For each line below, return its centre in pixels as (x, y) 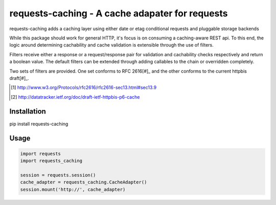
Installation (28, 112)
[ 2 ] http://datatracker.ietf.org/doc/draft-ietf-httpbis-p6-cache (75, 97)
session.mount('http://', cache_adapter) (73, 189)
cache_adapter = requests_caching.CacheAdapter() (84, 182)
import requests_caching (51, 161)
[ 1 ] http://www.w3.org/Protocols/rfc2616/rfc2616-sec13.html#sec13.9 (84, 87)
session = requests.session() (58, 175)
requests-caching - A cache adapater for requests (119, 13)
